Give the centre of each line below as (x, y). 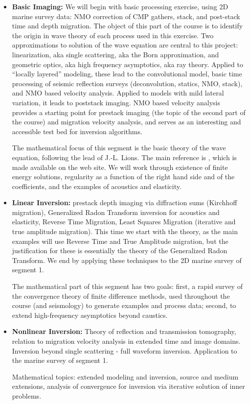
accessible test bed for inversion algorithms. (77, 131)
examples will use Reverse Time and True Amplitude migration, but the (120, 241)
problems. (27, 395)
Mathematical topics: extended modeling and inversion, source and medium (125, 376)
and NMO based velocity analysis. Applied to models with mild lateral (118, 93)
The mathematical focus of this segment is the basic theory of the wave (119, 148)
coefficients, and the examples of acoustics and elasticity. (97, 186)
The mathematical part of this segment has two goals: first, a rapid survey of (127, 286)
